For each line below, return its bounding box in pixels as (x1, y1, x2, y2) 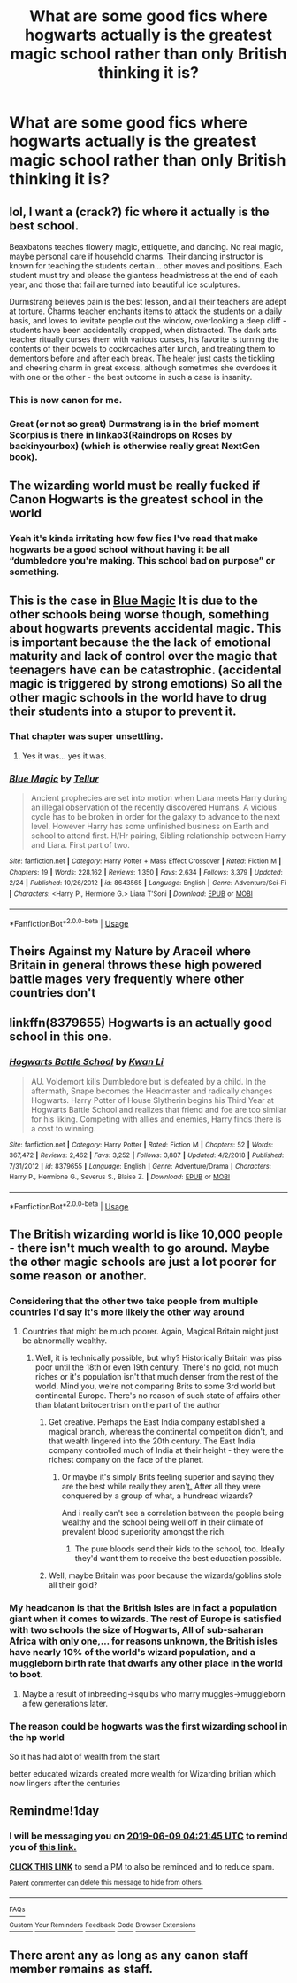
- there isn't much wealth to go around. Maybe (9, 1240, 270, 1256)
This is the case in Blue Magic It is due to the (9, 593, 258, 608)
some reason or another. (9, 1269, 148, 1284)
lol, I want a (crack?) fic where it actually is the (9, 204, 270, 219)
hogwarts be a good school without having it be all (9, 543, 230, 556)
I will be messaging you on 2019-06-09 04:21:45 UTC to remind (9, 1830, 288, 1842)
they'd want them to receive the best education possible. (74, 1553, 283, 1564)
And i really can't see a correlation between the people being (61, 1508, 285, 1519)
